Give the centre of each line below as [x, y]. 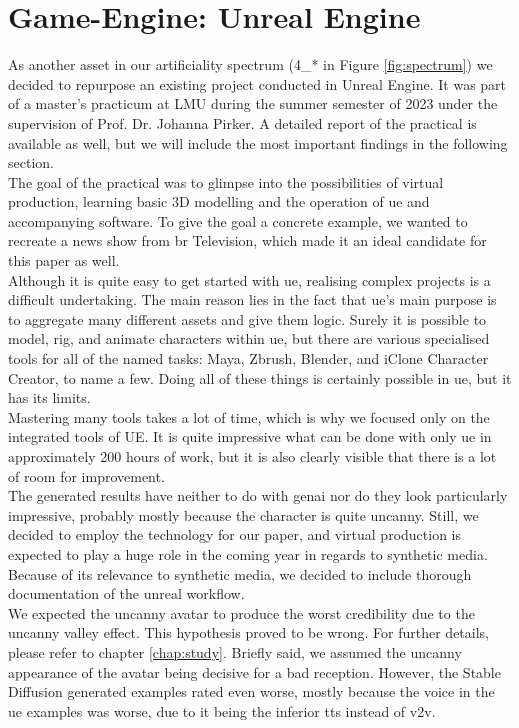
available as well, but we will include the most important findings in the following [258, 142]
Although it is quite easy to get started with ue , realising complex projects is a [249, 279]
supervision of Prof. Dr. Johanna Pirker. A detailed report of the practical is [242, 122]
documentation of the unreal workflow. [126, 593]
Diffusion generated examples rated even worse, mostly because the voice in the [251, 691]
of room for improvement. [86, 475]
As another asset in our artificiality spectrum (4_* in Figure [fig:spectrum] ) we [250, 64]
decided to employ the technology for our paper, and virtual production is [234, 534]
